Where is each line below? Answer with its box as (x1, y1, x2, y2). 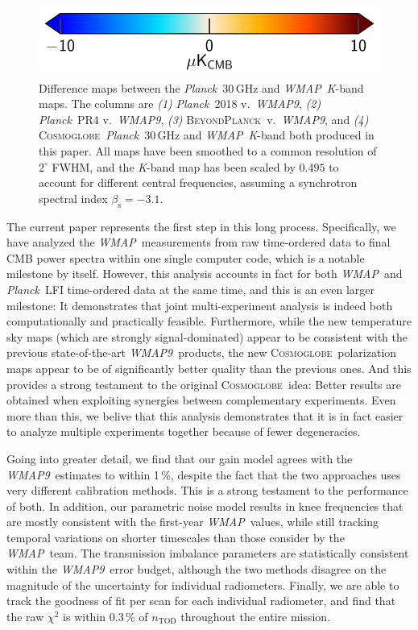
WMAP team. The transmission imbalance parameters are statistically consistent (6, 545, 409, 562)
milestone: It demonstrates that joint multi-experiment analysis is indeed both (6, 296, 393, 313)
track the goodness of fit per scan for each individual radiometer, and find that (6, 592, 396, 609)
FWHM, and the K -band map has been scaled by (52, 158, 296, 175)
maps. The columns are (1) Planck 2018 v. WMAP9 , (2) (39, 95, 321, 112)
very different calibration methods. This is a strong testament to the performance (6, 482, 408, 499)
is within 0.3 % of (63, 607, 148, 624)
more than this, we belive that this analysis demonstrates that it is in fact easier (6, 407, 404, 424)
